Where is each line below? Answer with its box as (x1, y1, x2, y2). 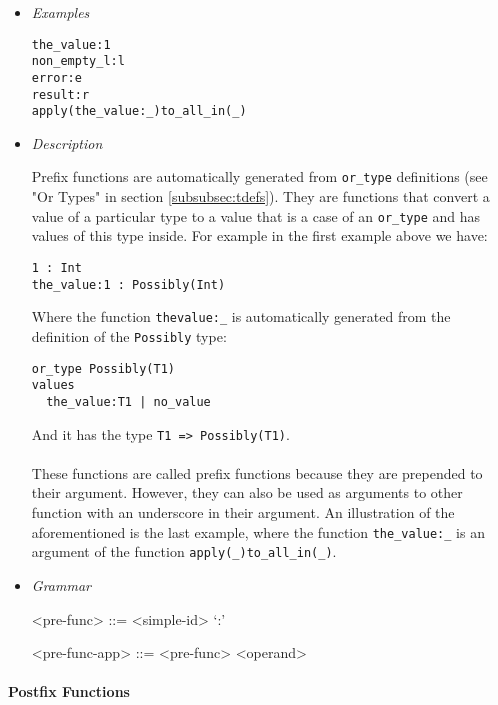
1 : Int (31, 260, 82, 275)
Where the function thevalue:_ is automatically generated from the (31, 306, 451, 327)
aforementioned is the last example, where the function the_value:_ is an (31, 521, 485, 542)
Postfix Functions (8, 681, 130, 702)
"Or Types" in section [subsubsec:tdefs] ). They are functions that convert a (31, 186, 490, 207)
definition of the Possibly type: (31, 325, 227, 346)
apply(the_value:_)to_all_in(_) (31, 104, 247, 119)
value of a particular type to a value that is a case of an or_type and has (31, 205, 481, 226)
